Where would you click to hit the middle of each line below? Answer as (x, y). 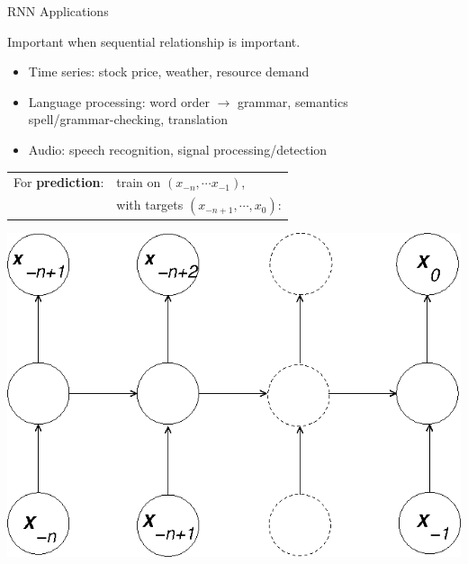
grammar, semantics (293, 101)
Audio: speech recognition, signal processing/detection (178, 149)
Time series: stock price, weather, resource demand (169, 72)
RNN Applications (58, 11)
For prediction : (59, 182)
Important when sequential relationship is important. (154, 41)
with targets (150, 205)
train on (139, 182)
